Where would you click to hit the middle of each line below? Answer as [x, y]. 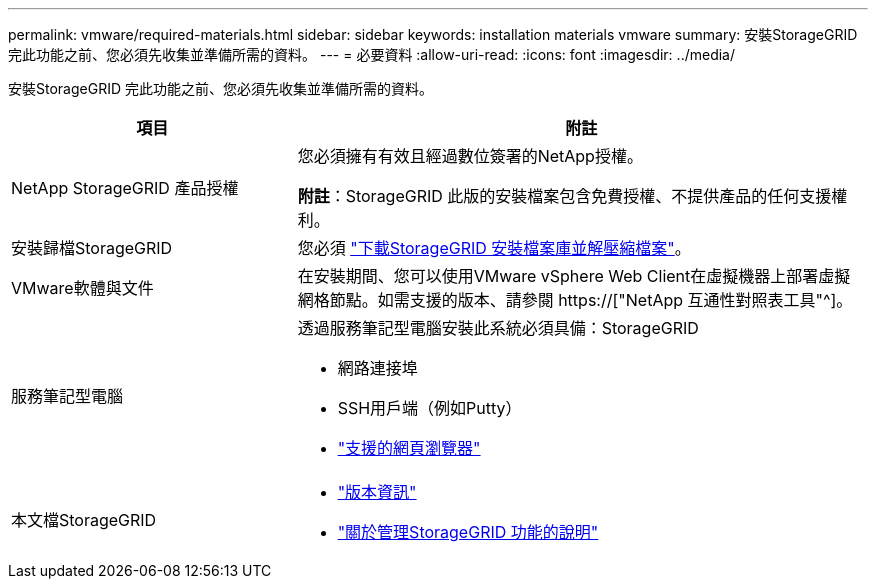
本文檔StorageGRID [84, 520]
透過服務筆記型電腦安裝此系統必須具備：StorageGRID [498, 328]
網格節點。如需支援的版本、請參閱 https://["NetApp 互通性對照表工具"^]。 [575, 300]
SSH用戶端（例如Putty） [429, 408]
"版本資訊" [377, 492]
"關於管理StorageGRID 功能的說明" [468, 532]
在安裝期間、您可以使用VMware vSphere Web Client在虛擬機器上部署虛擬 [574, 276]
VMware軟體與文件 [82, 288]
